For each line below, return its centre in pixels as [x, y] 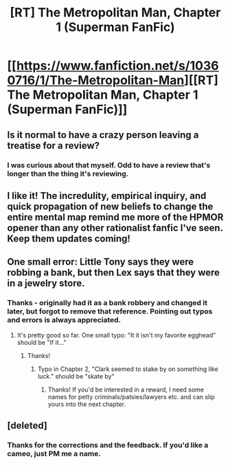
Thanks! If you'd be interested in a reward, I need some [126, 390]
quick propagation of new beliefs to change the [110, 206]
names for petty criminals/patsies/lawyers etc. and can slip [131, 396]
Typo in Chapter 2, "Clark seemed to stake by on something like [128, 369]
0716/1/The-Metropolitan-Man [96, 81]
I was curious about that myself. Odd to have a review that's [109, 165]
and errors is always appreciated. [64, 320]
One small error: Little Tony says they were [101, 262]
